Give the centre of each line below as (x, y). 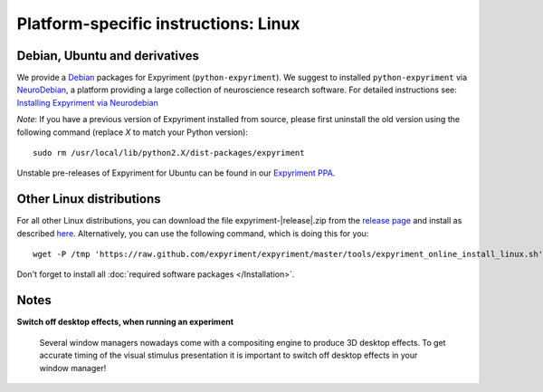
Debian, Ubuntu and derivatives (108, 56)
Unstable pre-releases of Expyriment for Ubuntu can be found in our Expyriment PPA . (176, 173)
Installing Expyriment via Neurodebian (87, 102)
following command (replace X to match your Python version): (133, 132)
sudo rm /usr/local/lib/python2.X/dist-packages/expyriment (169, 153)
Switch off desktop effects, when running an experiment (125, 322)
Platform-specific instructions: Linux (158, 24)
